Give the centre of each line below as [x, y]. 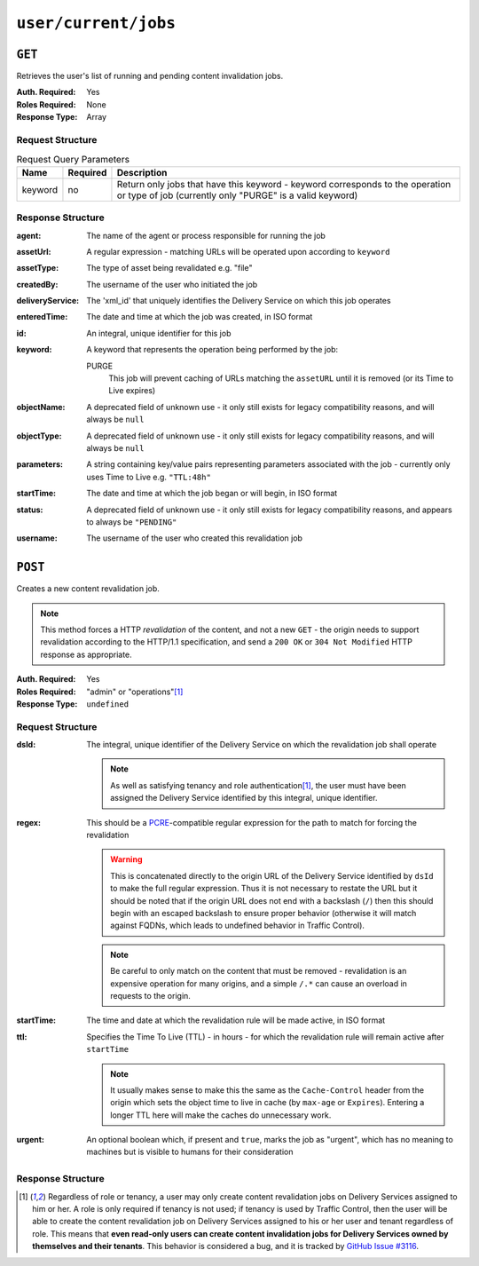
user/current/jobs [96, 23]
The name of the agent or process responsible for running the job [206, 235]
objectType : [39, 436]
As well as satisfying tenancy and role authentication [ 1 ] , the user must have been [259, 785]
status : [30, 510]
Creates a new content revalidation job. [88, 589]
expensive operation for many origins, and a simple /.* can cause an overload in [259, 983]
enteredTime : [42, 317]
